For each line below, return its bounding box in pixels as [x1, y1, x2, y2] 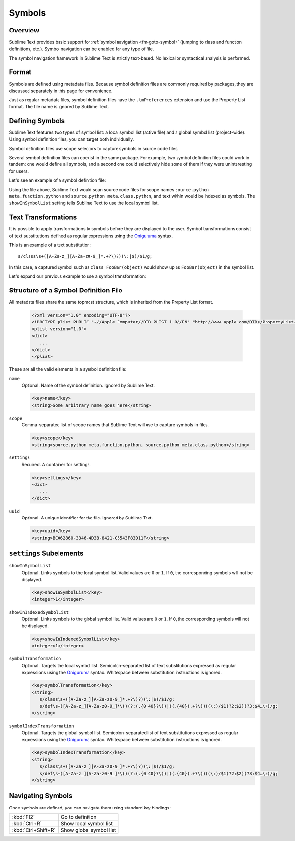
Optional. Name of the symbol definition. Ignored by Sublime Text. [21, 382, 155, 388]
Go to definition [60, 813, 97, 820]
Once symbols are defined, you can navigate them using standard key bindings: [9, 805, 171, 810]
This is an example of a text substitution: [9, 242, 91, 248]
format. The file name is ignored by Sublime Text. [9, 103, 109, 109]
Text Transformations [9, 213, 77, 222]
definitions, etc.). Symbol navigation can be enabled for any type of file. [9, 46, 154, 52]
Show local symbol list [60, 820, 113, 827]
